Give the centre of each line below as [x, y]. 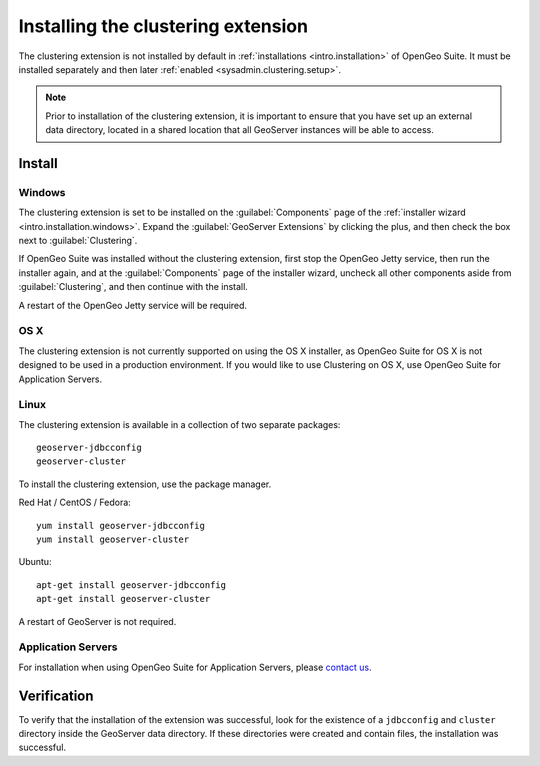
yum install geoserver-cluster [113, 539]
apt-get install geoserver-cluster [123, 599]
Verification [56, 695]
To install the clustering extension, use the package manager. [145, 484]
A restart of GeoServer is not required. [97, 621]
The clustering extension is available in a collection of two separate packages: [179, 424]
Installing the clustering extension [163, 26]
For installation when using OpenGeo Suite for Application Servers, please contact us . [195, 667]
